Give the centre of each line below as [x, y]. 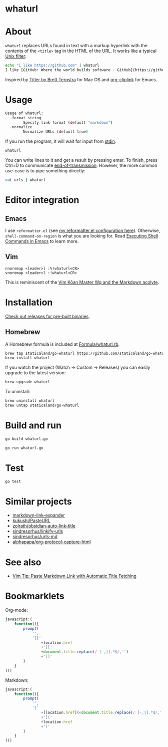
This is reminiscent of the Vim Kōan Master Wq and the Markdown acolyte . [82, 282]
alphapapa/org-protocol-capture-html [51, 542]
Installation [29, 302]
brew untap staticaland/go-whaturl [42, 405]
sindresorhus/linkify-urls [38, 531]
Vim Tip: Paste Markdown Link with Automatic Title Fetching [74, 576]
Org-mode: [17, 610]
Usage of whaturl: [24, 113]
